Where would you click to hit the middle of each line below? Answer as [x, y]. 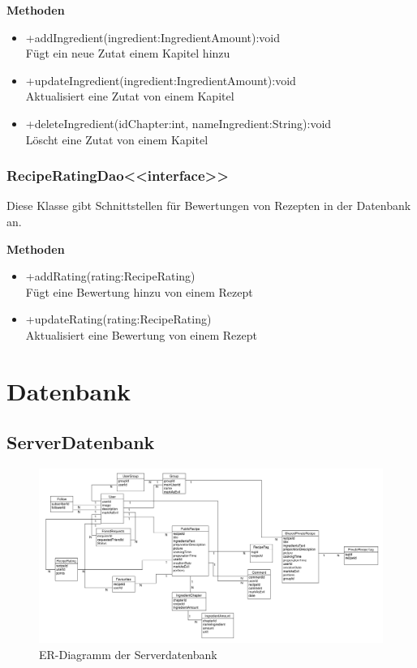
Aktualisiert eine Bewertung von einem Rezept [141, 334]
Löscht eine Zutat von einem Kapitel [117, 139]
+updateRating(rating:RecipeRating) [118, 319]
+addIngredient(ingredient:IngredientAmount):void [153, 37]
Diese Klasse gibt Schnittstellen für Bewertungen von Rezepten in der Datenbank [209, 206]
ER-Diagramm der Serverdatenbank [128, 654]
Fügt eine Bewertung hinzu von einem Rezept [139, 291]
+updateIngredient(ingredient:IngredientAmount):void [161, 80]
